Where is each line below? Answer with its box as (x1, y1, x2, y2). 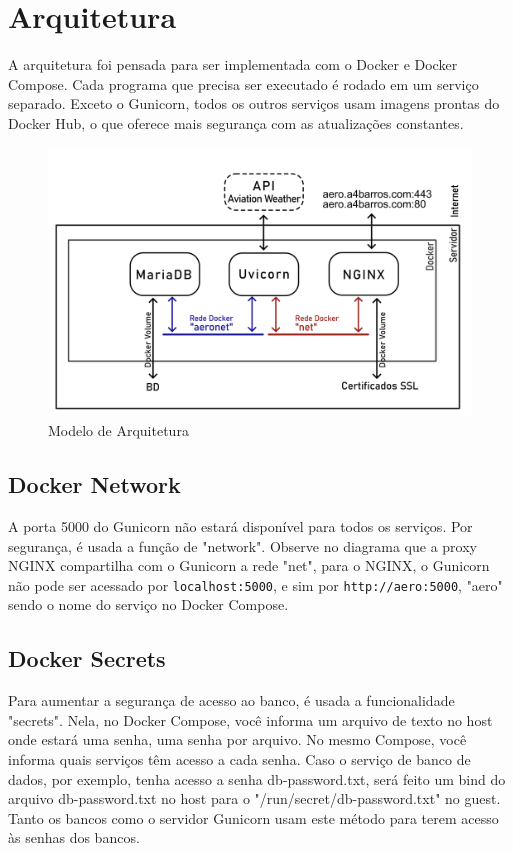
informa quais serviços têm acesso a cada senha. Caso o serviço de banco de (8, 749, 471, 770)
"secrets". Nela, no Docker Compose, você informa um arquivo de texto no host (8, 709, 493, 730)
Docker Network (8, 469, 181, 500)
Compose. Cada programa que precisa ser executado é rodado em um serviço (8, 73, 479, 94)
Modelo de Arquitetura (48, 420, 189, 441)
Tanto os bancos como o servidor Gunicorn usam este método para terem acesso (8, 807, 499, 828)
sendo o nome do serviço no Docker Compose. (8, 594, 289, 615)
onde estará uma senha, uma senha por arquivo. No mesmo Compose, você (8, 729, 467, 750)
